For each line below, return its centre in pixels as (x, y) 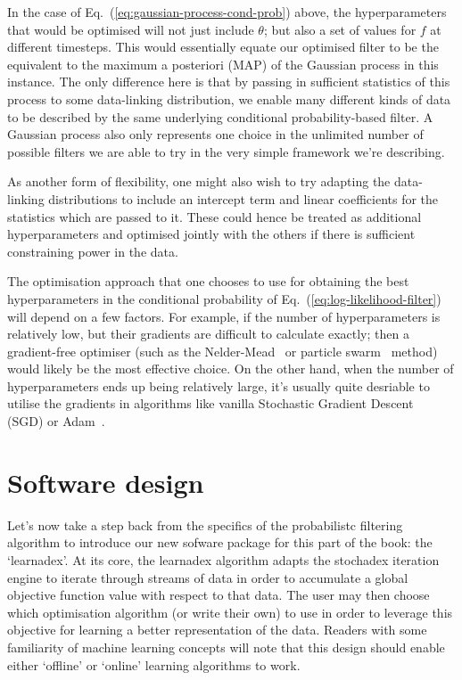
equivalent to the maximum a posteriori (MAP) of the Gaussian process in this (223, 64)
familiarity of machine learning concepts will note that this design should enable (226, 647)
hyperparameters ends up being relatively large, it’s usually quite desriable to (219, 385)
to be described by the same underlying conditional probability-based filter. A (220, 116)
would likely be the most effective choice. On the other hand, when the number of (231, 369)
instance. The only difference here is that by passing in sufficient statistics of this (229, 82)
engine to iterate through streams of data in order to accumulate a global (208, 577)
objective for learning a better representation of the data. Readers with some (217, 630)
